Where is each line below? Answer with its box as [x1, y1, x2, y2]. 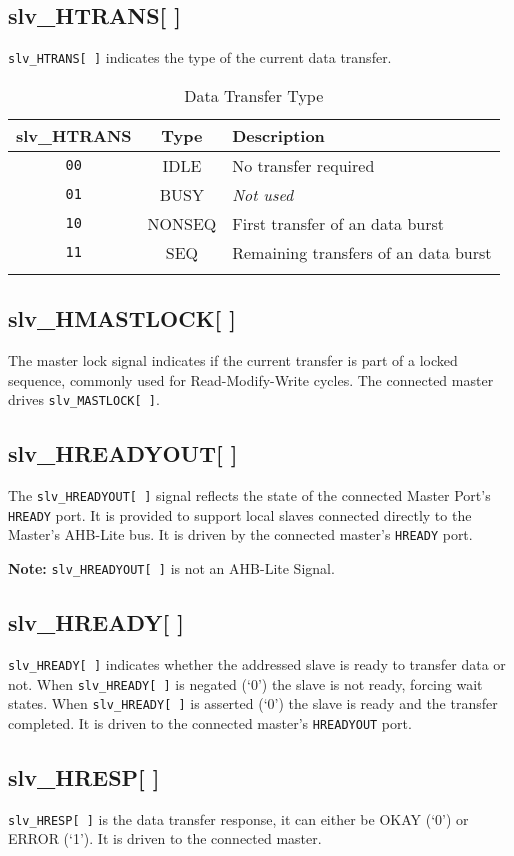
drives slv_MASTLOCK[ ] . [8, 389, 160, 410]
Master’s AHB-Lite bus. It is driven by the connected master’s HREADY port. [8, 524, 473, 545]
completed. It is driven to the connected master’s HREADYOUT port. [8, 712, 412, 733]
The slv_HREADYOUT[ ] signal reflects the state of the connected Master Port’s [8, 485, 491, 506]
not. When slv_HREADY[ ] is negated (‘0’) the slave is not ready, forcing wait [8, 673, 483, 694]
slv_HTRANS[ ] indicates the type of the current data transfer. [8, 47, 392, 68]
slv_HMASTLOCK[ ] [8, 303, 237, 334]
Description [232, 123, 325, 147]
